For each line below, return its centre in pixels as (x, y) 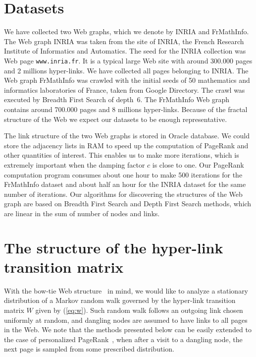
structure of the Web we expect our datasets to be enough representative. (116, 119)
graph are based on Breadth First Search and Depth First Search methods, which (128, 204)
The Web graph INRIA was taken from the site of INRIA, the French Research (124, 41)
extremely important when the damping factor (75, 164)
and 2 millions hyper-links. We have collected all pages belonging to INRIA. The (126, 70)
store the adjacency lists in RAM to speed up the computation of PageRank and (126, 145)
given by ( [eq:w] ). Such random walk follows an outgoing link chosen (139, 310)
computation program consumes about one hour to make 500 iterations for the (123, 174)
